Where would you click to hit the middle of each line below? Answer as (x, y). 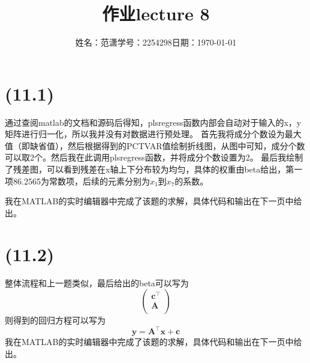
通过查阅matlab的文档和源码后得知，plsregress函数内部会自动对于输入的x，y (153, 122)
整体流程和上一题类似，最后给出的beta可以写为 (97, 282)
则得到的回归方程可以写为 (55, 320)
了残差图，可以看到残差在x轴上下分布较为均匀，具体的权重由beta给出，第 (150, 169)
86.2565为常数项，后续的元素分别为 (81, 181)
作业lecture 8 (156, 13)
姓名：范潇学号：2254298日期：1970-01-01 (156, 42)
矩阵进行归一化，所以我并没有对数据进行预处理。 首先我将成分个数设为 (145, 134)
